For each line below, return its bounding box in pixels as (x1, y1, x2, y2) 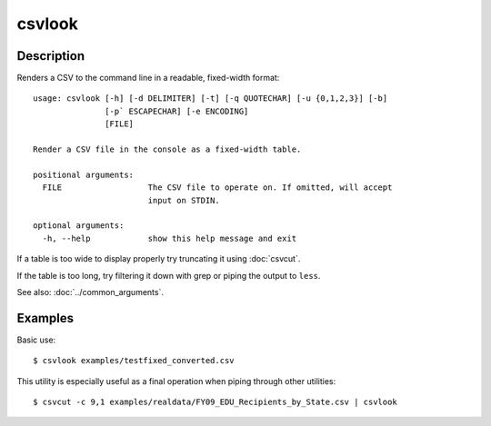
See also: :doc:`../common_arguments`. (16, 286, 164, 297)
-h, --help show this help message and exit (42, 233, 297, 243)
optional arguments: (33, 221, 125, 231)
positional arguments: (33, 169, 135, 180)
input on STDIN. (147, 195, 220, 205)
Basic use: (16, 334, 56, 345)
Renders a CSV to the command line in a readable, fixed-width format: (16, 73, 280, 84)
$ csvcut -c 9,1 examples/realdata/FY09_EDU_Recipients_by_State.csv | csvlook (33, 397, 397, 407)
